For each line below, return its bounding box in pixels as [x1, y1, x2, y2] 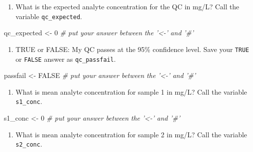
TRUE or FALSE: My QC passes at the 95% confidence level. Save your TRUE [15, 44, 249, 54]
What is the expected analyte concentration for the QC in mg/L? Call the [15, 1, 239, 11]
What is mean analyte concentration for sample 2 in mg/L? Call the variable [15, 129, 247, 139]
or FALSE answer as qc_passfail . [15, 53, 116, 64]
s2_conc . [15, 139, 42, 149]
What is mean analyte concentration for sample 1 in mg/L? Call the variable [15, 86, 247, 97]
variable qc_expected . [15, 11, 82, 21]
